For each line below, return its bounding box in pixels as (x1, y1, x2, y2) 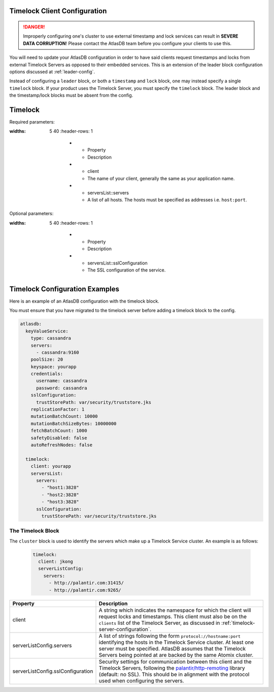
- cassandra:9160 (36, 349, 80, 355)
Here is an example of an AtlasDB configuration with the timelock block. (9, 298, 159, 304)
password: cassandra (36, 385, 87, 391)
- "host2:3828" (41, 492, 80, 498)
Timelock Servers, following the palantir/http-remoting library (98, 664, 246, 671)
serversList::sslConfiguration (87, 260, 148, 266)
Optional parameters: (9, 210, 54, 217)
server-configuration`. (98, 625, 152, 633)
